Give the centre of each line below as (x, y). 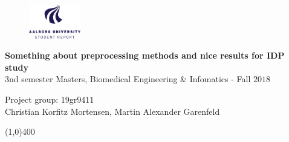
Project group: (32, 99)
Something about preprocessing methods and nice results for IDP (145, 55)
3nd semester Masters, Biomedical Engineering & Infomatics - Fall (128, 79)
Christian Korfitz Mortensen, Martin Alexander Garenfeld (112, 111)
